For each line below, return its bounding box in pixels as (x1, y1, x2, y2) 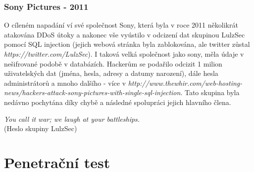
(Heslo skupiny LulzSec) (4, 123, 77, 134)
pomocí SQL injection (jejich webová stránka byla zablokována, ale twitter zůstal (4, 39, 250, 49)
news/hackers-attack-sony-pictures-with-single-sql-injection (4, 87, 181, 98)
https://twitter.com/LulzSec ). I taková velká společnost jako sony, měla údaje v (4, 49, 244, 59)
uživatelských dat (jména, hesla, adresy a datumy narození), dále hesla (4, 68, 218, 78)
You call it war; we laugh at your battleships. (4, 113, 140, 124)
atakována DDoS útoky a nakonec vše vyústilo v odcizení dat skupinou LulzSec (4, 29, 245, 39)
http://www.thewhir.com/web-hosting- (128, 77, 243, 88)
